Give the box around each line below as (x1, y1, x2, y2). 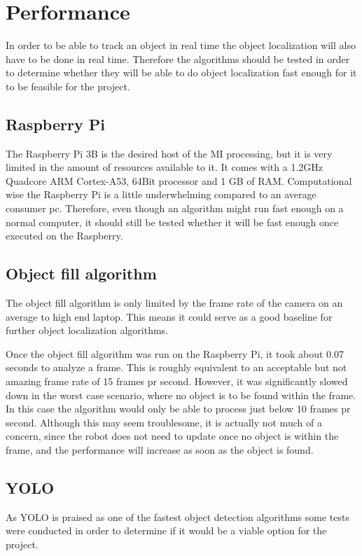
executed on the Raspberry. (6, 228, 123, 243)
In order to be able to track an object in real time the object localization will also (6, 38, 356, 53)
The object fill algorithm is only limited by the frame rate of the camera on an (6, 296, 343, 310)
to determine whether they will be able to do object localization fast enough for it (6, 65, 357, 80)
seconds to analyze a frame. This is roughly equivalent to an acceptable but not (6, 360, 347, 375)
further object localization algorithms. (6, 323, 169, 338)
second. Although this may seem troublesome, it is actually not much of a (6, 415, 322, 429)
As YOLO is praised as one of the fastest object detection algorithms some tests (6, 509, 349, 524)
